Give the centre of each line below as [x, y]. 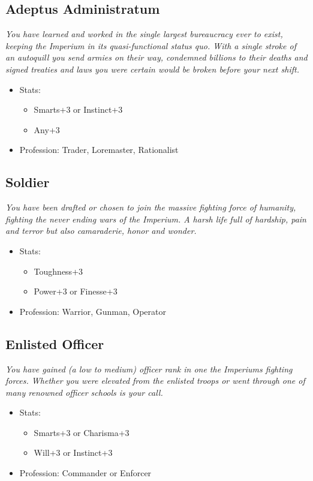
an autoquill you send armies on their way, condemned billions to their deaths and [156, 57]
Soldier [28, 182]
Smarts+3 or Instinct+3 [78, 109]
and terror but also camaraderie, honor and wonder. [101, 231]
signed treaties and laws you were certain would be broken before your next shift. [152, 69]
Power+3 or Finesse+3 [76, 291]
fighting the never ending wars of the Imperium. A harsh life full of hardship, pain [156, 219]
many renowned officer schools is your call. [84, 392]
